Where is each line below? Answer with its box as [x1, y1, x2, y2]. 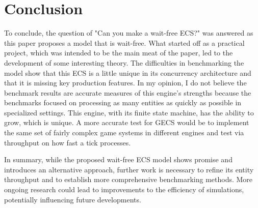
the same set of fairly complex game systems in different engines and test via [4, 127, 244, 138]
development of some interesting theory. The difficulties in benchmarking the [4, 57, 244, 68]
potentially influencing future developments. [4, 194, 141, 204]
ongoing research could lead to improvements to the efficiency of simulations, [4, 184, 244, 195]
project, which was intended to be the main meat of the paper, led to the [4, 47, 233, 58]
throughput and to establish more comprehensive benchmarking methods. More [4, 174, 253, 185]
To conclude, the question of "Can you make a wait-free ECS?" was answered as [4, 27, 253, 38]
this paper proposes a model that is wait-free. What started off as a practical [4, 37, 245, 48]
